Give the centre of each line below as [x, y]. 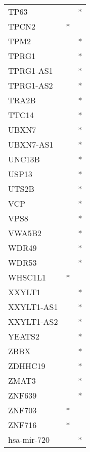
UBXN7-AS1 [31, 144]
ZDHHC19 [27, 366]
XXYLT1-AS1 [33, 307]
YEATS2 [24, 336]
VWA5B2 [25, 233]
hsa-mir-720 [29, 440]
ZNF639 [22, 395]
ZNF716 [22, 425]
